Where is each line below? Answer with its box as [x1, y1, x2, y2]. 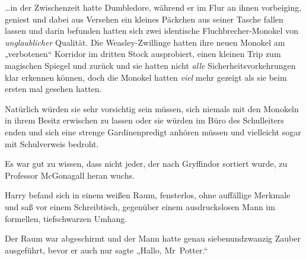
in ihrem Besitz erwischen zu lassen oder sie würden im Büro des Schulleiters [5, 114, 284, 126]
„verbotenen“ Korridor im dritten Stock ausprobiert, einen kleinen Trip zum [5, 47, 281, 60]
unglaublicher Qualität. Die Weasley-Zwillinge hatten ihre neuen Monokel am [5, 36, 285, 48]
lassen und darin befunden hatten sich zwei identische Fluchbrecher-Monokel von [5, 24, 298, 37]
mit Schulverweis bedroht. [5, 137, 99, 150]
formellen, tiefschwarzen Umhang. [5, 212, 128, 224]
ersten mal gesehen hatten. [5, 83, 102, 95]
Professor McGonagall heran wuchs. [5, 169, 135, 181]
